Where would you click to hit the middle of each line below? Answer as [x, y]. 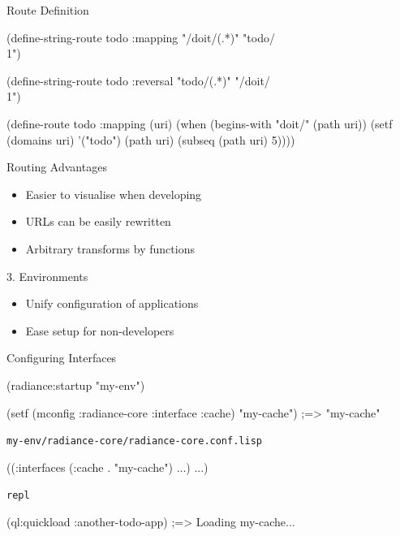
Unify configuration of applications [112, 303]
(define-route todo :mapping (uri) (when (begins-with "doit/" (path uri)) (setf [200, 123]
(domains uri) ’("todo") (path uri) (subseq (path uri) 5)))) [151, 139]
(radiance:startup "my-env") [76, 385]
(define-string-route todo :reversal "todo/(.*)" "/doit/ [138, 80]
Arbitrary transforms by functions [110, 248]
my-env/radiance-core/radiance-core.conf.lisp [134, 441]
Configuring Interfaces [62, 358]
